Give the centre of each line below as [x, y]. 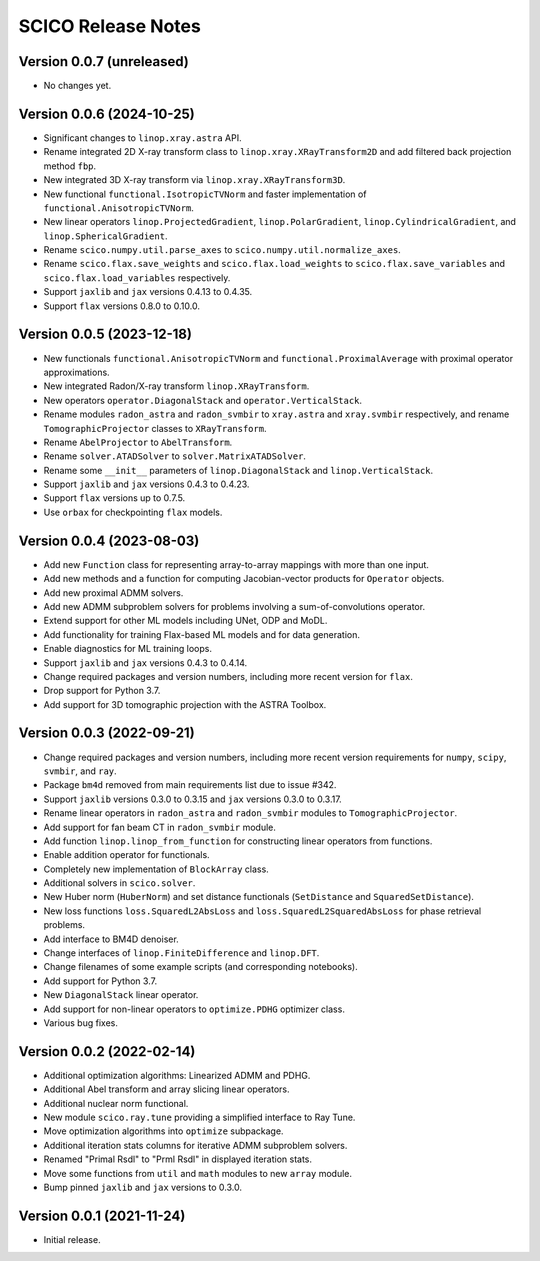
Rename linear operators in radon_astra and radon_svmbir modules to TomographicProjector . [250, 813]
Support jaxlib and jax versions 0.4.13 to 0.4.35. [148, 292]
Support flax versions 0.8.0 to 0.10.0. [121, 306]
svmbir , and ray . [80, 771]
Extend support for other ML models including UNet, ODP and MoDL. [185, 621]
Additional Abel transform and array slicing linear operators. [166, 1089]
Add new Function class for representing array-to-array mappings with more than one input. [236, 564]
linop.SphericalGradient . [105, 236]
